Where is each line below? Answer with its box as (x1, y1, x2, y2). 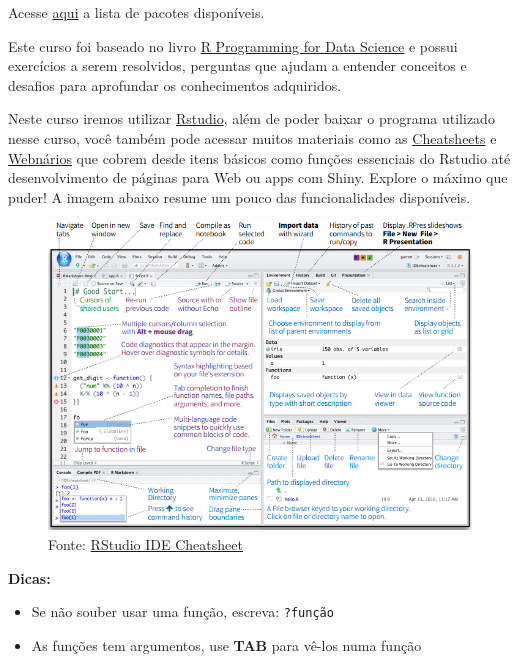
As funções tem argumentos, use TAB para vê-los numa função (31, 634, 422, 655)
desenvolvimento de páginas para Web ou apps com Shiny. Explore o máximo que (8, 167, 508, 188)
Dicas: (8, 567, 51, 588)
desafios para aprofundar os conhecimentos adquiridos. (8, 74, 342, 95)
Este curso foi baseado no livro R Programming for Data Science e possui (8, 35, 458, 56)
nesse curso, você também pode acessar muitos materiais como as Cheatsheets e (8, 127, 497, 148)
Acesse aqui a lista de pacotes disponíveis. (8, 2, 265, 22)
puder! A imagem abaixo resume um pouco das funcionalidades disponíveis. (8, 186, 471, 207)
